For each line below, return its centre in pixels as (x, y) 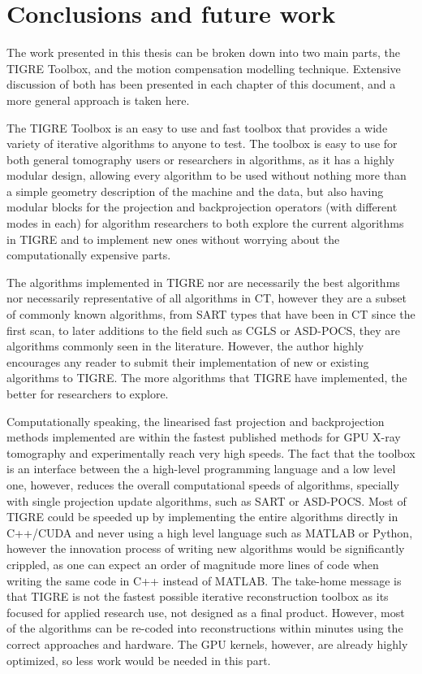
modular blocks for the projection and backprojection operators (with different (202, 207)
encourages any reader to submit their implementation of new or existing (188, 361)
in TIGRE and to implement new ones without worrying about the (173, 239)
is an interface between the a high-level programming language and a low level (201, 469)
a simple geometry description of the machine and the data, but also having (195, 191)
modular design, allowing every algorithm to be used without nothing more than (207, 175)
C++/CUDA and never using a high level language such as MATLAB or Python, (210, 532)
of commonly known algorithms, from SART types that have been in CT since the (211, 314)
